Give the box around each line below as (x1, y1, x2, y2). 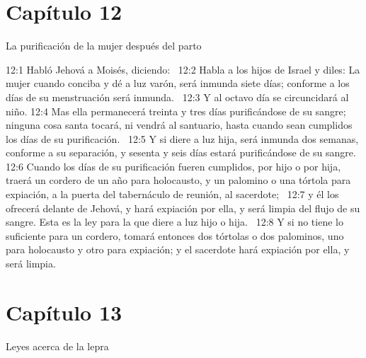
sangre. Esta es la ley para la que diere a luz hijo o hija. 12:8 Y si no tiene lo (6, 214, 343, 229)
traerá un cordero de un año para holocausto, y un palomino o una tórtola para (6, 173, 351, 187)
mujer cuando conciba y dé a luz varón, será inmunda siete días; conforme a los (6, 76, 350, 91)
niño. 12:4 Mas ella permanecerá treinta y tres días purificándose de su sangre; (6, 103, 346, 118)
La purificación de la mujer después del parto (6, 38, 202, 53)
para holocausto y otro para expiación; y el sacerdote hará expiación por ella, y (6, 242, 350, 257)
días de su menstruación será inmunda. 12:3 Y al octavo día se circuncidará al (6, 89, 349, 104)
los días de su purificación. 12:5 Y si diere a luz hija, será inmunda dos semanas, (6, 131, 359, 146)
